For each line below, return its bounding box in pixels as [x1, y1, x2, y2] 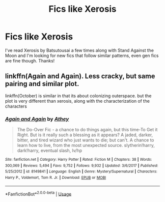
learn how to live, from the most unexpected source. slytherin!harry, [17, 143, 155, 148]
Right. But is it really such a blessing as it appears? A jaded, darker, [17, 132, 153, 138]
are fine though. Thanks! [5, 58, 55, 63]
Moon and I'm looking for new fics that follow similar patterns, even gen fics [5, 53, 159, 58]
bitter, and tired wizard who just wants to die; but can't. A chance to [17, 137, 155, 143]
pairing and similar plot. [5, 80, 80, 88]
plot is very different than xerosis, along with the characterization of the [5, 98, 150, 104]
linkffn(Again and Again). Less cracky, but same [5, 72, 156, 81]
